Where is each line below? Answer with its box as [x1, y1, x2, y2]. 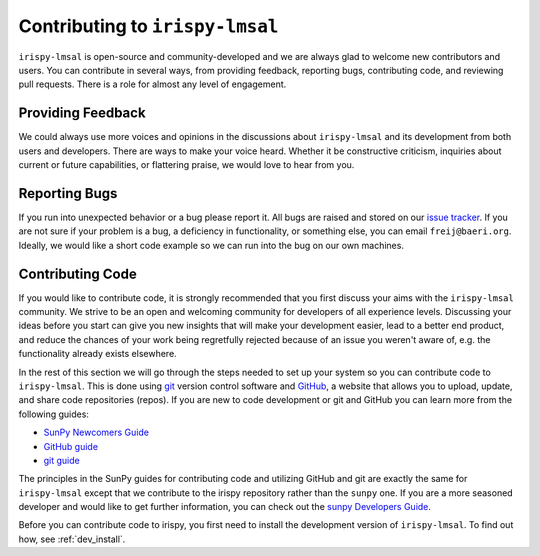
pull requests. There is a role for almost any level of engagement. [18, 78, 287, 90]
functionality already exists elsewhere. [18, 348, 177, 360]
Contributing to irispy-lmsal [18, 15, 279, 37]
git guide [43, 454, 80, 466]
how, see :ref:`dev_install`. [18, 533, 126, 545]
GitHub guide [43, 440, 99, 452]
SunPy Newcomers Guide [43, 426, 150, 439]
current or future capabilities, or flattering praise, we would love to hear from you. [18, 159, 355, 171]
